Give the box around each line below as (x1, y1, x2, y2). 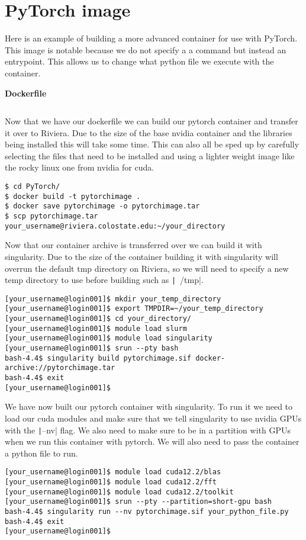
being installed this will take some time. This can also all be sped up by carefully (5, 138, 299, 150)
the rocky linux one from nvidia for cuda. (5, 161, 154, 173)
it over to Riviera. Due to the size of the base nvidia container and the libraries (5, 126, 292, 139)
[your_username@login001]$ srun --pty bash (5, 344, 179, 353)
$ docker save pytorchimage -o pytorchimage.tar (5, 202, 200, 211)
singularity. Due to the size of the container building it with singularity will (5, 250, 278, 262)
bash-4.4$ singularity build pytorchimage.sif (5, 353, 191, 362)
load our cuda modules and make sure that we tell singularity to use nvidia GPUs (5, 412, 302, 424)
